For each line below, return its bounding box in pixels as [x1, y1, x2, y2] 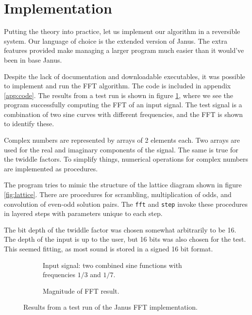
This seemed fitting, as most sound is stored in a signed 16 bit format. [4, 244, 213, 254]
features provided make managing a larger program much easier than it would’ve [4, 45, 244, 55]
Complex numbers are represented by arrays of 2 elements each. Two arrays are [4, 135, 240, 145]
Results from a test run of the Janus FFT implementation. [23, 302, 198, 312]
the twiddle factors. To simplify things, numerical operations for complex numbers [4, 154, 249, 164]
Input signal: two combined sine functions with [43, 260, 182, 270]
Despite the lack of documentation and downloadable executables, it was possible [4, 71, 245, 81]
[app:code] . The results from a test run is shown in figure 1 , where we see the [4, 90, 233, 100]
